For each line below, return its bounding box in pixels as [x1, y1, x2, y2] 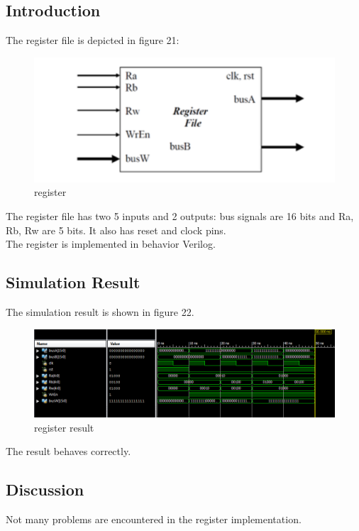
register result [34, 420, 94, 434]
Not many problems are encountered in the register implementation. [6, 511, 302, 526]
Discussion [6, 478, 84, 500]
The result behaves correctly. [6, 444, 131, 459]
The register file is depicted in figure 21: [6, 33, 179, 48]
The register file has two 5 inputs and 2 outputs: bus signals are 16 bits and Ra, [6, 208, 354, 223]
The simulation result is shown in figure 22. [6, 304, 194, 319]
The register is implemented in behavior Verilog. [6, 236, 216, 251]
